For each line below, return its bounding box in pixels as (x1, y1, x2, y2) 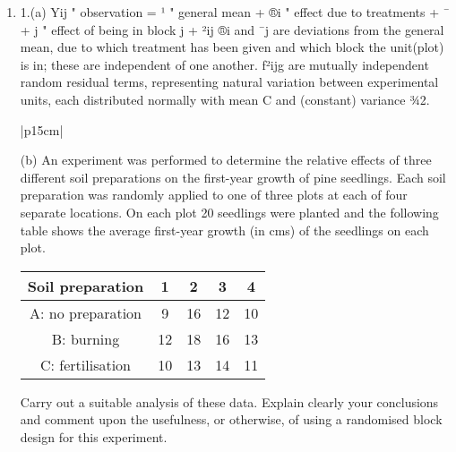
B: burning (51, 328, 120, 349)
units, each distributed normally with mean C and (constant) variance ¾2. (20, 90, 430, 108)
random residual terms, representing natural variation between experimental (20, 72, 439, 91)
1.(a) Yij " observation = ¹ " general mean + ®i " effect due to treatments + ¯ (20, 3, 450, 21)
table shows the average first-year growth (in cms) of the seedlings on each (20, 220, 429, 239)
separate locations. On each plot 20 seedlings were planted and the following (20, 202, 439, 221)
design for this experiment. (20, 427, 168, 446)
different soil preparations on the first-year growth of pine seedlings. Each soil (20, 167, 446, 186)
